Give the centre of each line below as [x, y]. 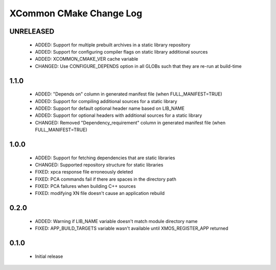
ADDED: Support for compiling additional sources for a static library [106, 101]
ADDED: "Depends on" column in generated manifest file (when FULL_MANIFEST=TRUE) [129, 94]
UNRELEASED [32, 31]
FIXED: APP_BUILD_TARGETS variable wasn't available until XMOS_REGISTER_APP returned [132, 228]
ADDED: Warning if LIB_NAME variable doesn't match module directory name [116, 221]
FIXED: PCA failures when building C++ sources [85, 186]
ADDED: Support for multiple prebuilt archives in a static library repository [113, 45]
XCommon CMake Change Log [76, 13]
